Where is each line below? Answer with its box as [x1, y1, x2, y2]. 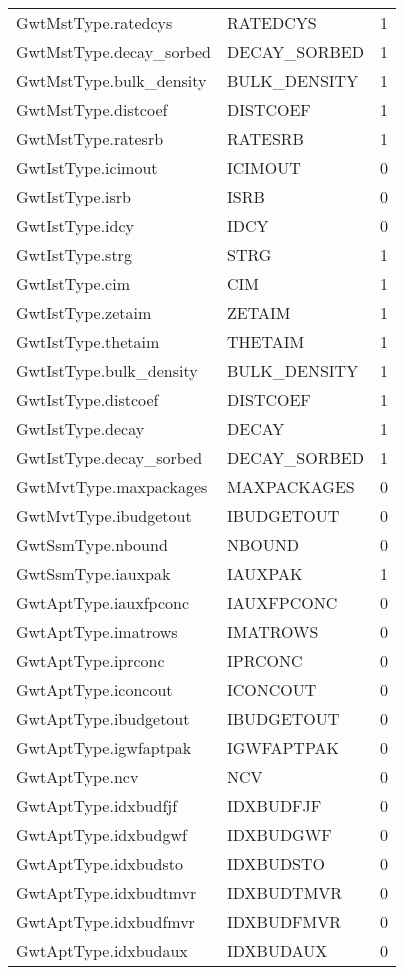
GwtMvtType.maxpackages [16, 475, 208, 498]
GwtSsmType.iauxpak [16, 562, 171, 585]
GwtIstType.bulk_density [16, 359, 198, 382]
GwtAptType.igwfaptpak [16, 736, 192, 759]
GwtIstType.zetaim [16, 301, 152, 324]
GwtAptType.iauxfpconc [16, 591, 190, 614]
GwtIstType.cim [16, 272, 130, 295]
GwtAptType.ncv [16, 765, 139, 788]
